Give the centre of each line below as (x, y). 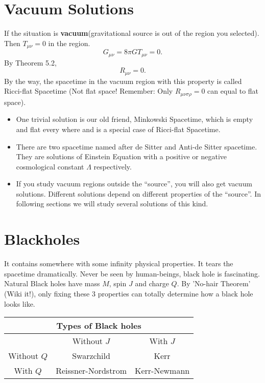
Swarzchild (91, 356)
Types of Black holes (99, 326)
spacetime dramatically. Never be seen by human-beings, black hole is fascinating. (132, 273)
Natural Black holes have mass (52, 283)
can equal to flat (233, 91)
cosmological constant (50, 166)
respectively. (113, 166)
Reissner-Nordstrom (91, 371)
